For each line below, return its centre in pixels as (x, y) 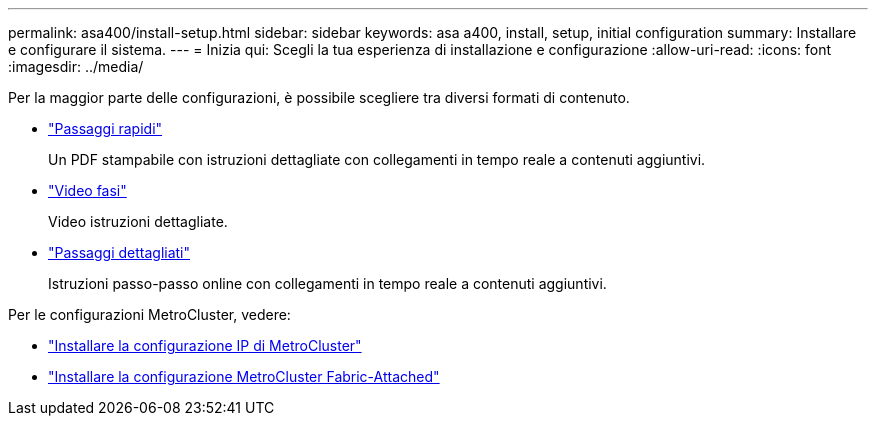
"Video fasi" (87, 190)
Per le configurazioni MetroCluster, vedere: (149, 314)
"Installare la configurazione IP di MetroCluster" (205, 345)
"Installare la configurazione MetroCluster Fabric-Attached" (244, 376)
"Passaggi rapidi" (105, 128)
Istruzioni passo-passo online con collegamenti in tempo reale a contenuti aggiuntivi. (327, 283)
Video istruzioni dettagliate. (138, 221)
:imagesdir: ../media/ (76, 66)
